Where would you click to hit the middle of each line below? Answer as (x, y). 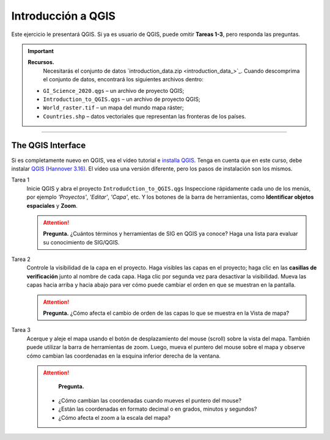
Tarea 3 (21, 330)
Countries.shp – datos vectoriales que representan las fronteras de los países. (145, 116)
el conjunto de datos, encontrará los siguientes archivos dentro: (123, 79)
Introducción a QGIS (64, 16)
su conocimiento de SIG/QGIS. (81, 242)
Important (41, 51)
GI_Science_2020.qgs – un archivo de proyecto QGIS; (114, 90)
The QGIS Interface (49, 146)
